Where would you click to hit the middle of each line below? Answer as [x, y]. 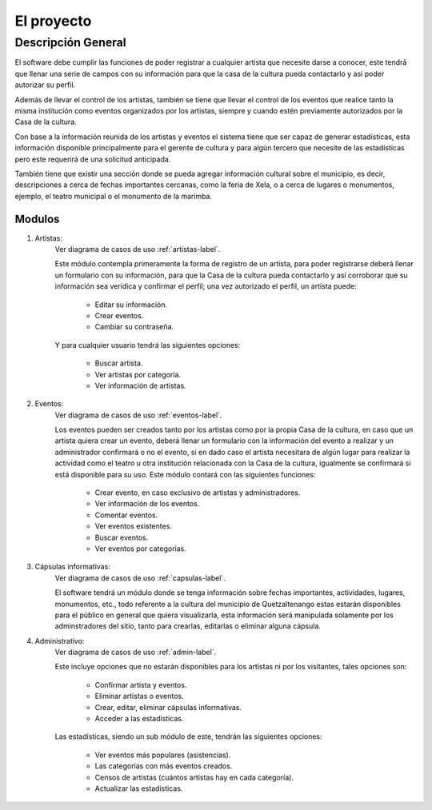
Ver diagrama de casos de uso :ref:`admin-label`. [136, 652]
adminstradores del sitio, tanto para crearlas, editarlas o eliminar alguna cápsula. [188, 626]
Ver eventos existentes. [133, 526]
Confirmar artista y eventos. [141, 684]
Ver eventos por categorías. [141, 549]
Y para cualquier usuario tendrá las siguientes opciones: [148, 345]
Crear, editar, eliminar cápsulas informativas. [168, 707]
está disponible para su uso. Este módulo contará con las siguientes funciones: [185, 474]
